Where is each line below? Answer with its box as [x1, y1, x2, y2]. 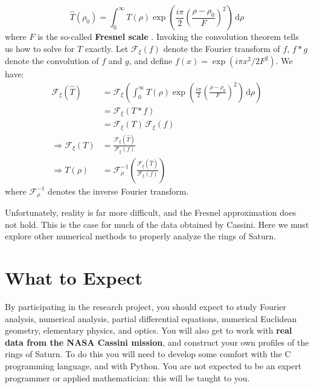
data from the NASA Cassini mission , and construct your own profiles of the [5, 335, 309, 348]
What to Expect [5, 265, 143, 290]
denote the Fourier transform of [163, 42, 280, 54]
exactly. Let [85, 42, 129, 54]
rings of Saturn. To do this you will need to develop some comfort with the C [5, 348, 291, 360]
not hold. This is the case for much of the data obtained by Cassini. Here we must [5, 218, 309, 230]
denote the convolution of [5, 54, 99, 67]
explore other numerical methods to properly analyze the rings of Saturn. [5, 230, 276, 242]
